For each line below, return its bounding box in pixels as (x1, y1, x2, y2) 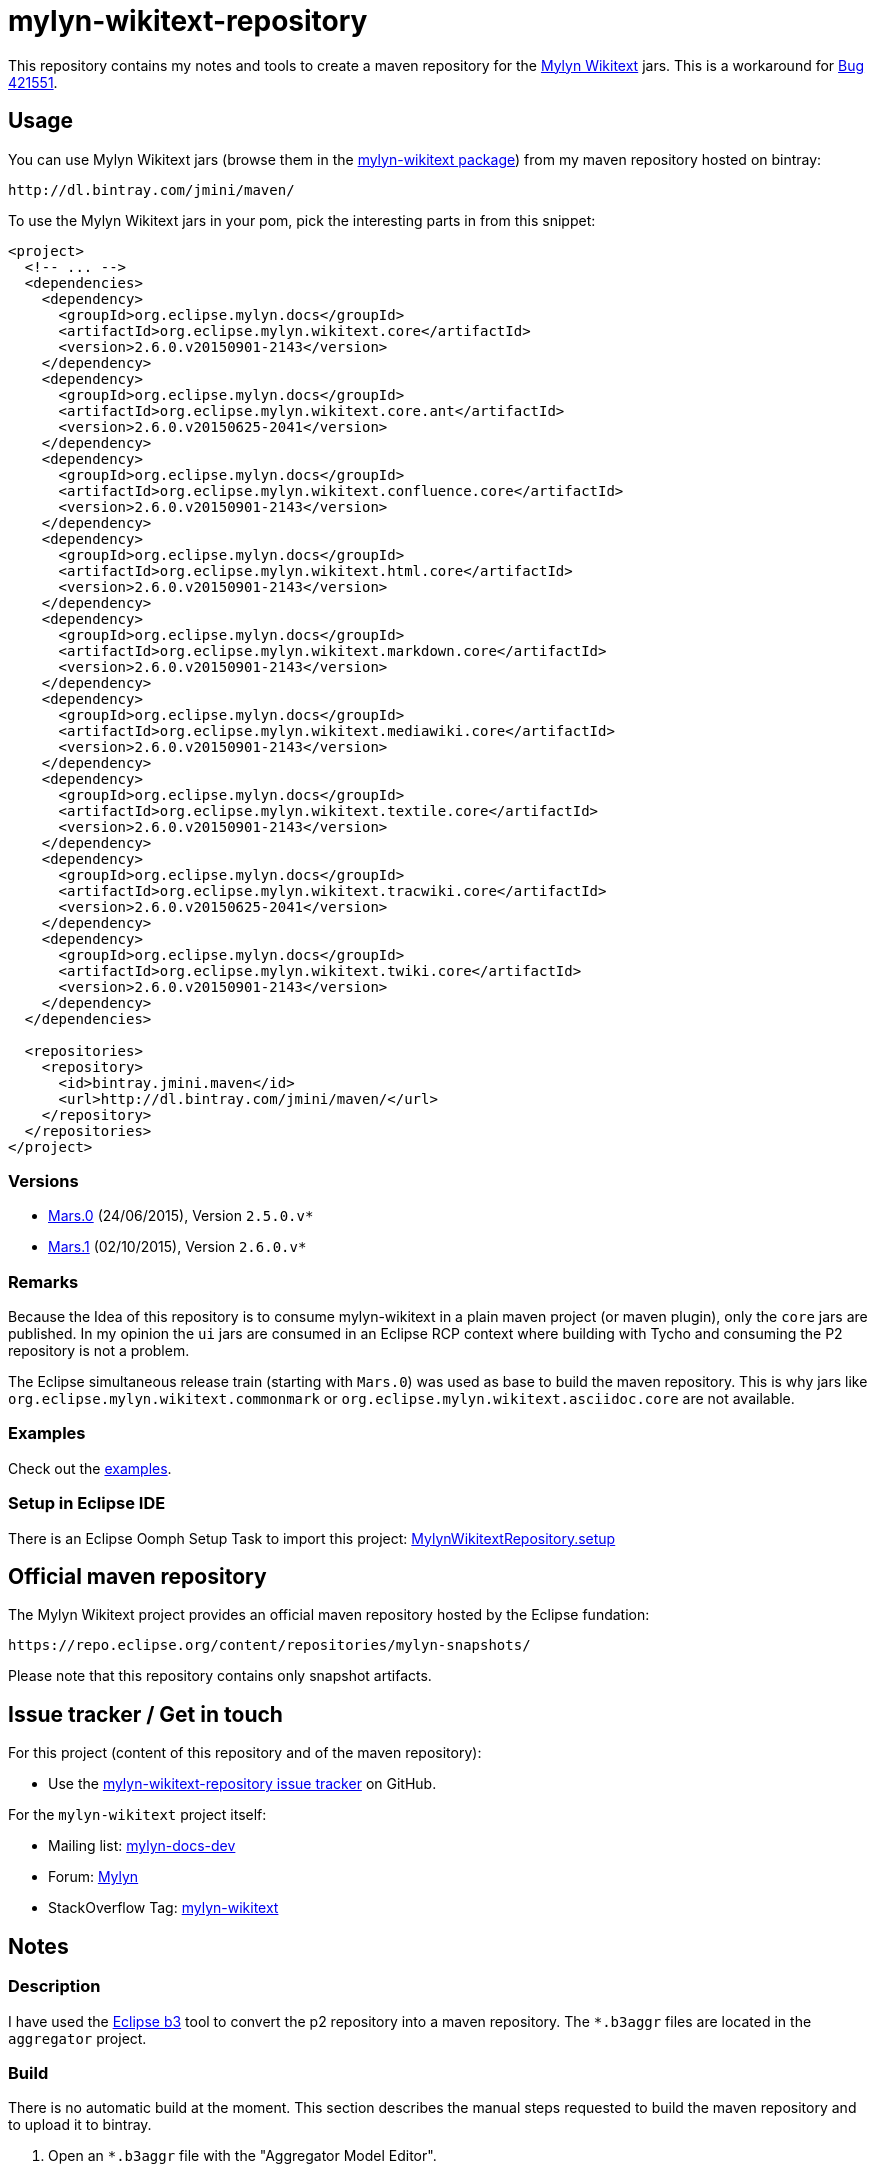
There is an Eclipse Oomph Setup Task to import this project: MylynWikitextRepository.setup (8, 1529, 616, 1547)
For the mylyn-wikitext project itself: (8, 1806, 267, 1824)
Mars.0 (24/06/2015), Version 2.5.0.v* (48, 1207, 314, 1225)
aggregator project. (8, 2029, 147, 2047)
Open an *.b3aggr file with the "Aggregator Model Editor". (48, 2147, 437, 2165)
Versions (8, 1170, 79, 1191)
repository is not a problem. (8, 1342, 190, 1360)
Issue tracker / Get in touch (8, 1701, 283, 1727)
